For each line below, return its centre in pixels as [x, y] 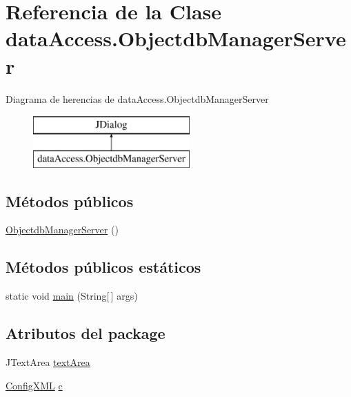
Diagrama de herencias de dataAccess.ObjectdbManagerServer [137, 98]
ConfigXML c [34, 385]
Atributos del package [86, 333]
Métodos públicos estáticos [103, 267]
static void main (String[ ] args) [72, 296]
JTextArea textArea [48, 362]
